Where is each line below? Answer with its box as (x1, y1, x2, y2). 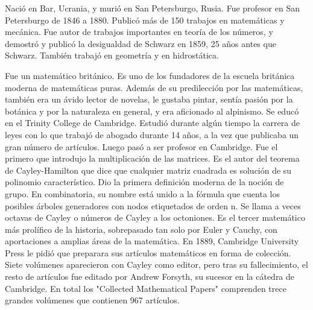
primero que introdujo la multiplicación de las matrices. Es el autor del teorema (5, 152, 300, 165)
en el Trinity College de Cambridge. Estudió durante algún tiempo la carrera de (5, 116, 300, 129)
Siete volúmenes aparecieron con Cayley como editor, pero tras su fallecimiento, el (5, 258, 308, 271)
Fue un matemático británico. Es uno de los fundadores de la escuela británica (5, 69, 295, 81)
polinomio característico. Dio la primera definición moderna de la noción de (5, 176, 284, 188)
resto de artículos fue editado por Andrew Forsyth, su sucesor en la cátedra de (5, 270, 295, 283)
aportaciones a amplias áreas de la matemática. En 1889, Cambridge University (5, 235, 299, 247)
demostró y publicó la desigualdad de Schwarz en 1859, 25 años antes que (5, 37, 276, 49)
